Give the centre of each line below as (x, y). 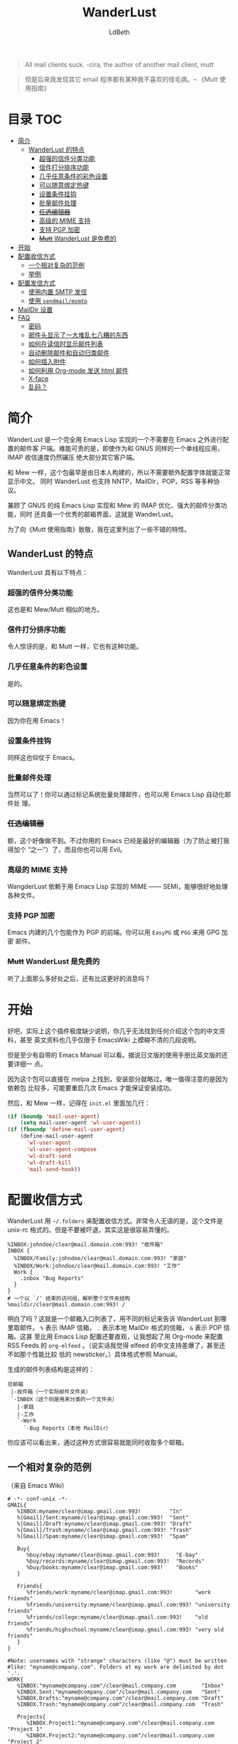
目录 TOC (35, 120)
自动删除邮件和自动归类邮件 (69, 352)
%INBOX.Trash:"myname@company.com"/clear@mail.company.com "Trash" (120, 1705)
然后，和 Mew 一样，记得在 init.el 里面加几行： (79, 1103)
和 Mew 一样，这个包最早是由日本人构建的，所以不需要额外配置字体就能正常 (119, 472)
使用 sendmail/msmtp (58, 300)
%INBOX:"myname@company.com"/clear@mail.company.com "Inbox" (120, 1686)
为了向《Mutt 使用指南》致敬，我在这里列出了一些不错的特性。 (99, 529)
